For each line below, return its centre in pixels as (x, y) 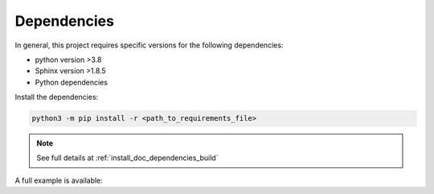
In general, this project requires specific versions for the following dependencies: (149, 45)
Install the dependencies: (57, 97)
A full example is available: (59, 180)
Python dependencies (72, 82)
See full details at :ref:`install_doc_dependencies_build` (127, 158)
